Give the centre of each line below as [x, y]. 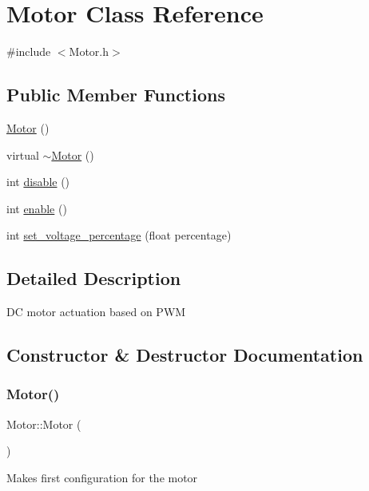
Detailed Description [94, 278]
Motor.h [89, 51]
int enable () [37, 208]
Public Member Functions [116, 95]
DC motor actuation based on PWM [96, 312]
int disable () [38, 182]
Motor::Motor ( [44, 424]
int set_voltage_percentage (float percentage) [119, 235]
